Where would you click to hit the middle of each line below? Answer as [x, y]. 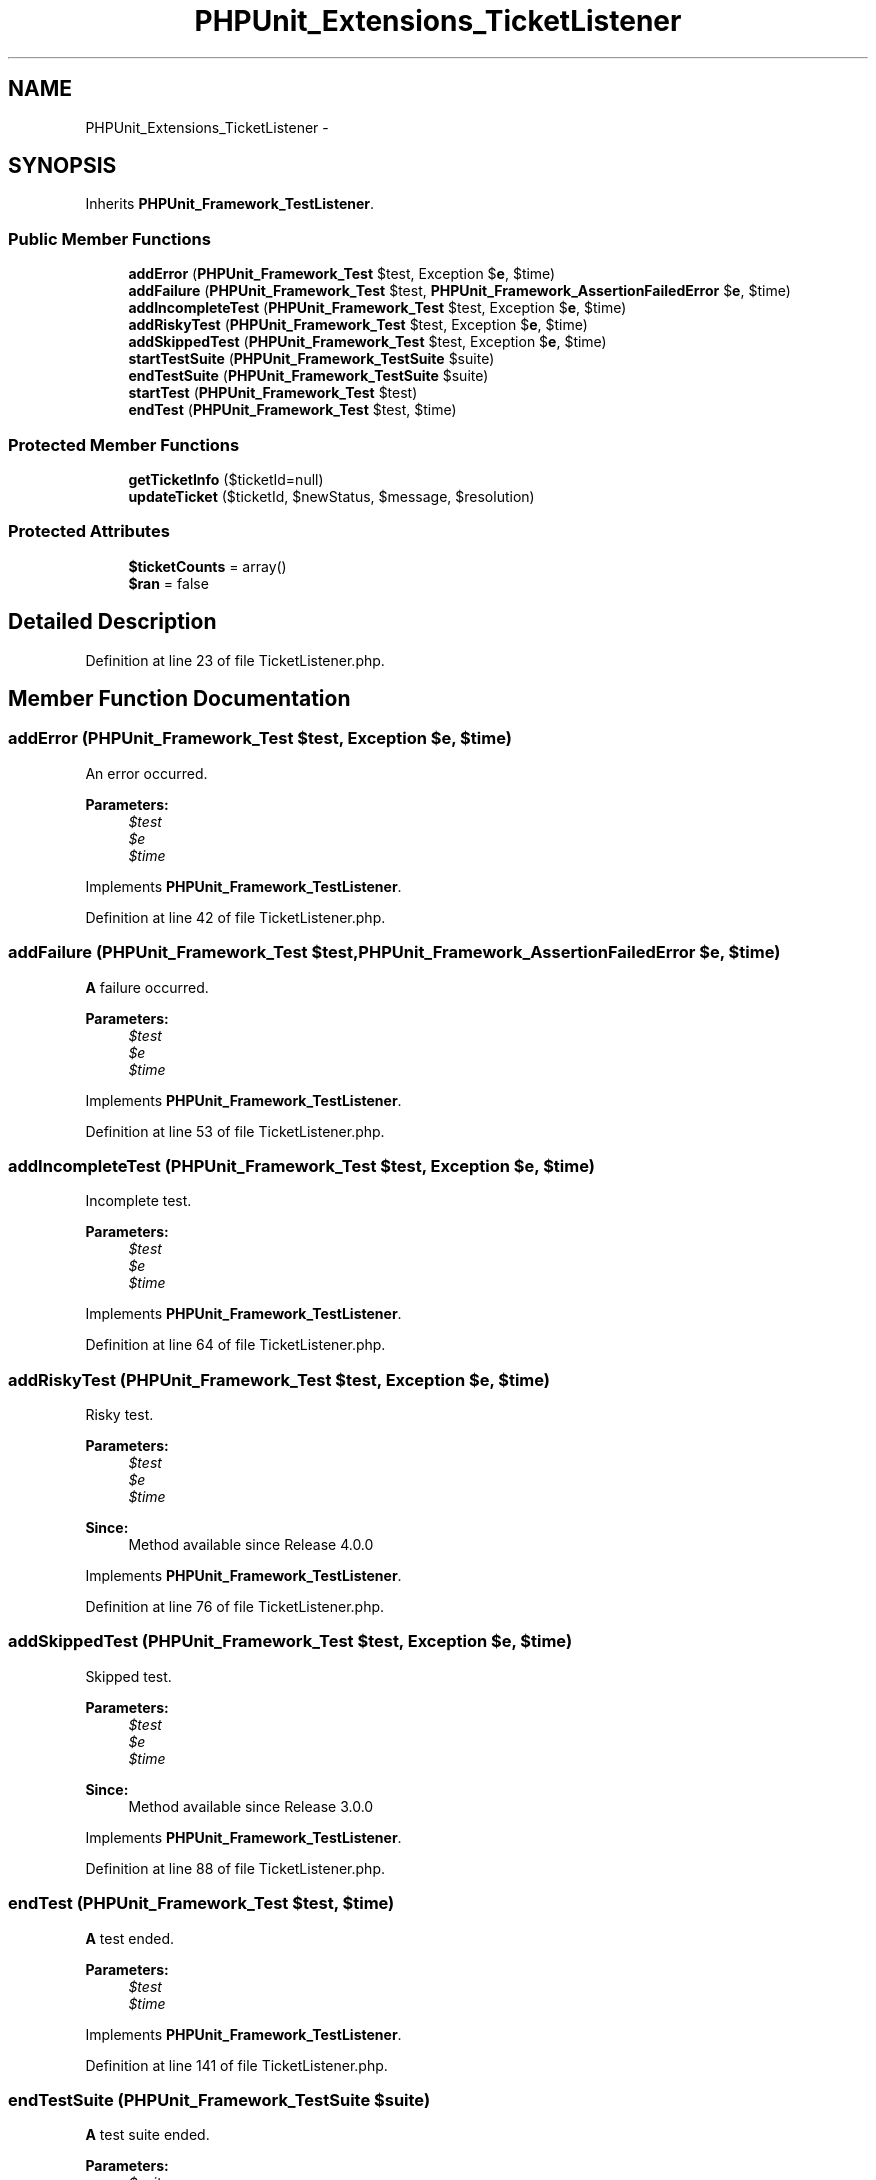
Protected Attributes [89, 531]
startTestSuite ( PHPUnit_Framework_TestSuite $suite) [311, 359]
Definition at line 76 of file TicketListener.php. [235, 1606]
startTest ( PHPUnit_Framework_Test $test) [273, 393]
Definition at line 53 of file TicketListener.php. [235, 1131]
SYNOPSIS [62, 166]
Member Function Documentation [179, 698]
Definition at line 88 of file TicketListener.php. [235, 1868]
